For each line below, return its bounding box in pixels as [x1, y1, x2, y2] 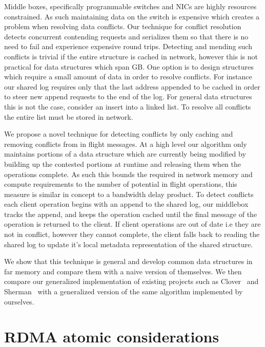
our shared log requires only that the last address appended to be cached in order [4, 81, 260, 92]
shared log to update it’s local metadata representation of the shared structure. [4, 238, 253, 249]
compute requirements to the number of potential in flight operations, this [4, 179, 237, 189]
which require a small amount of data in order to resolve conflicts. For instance [4, 71, 252, 82]
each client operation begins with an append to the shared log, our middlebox [4, 199, 249, 209]
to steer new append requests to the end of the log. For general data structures [4, 91, 252, 102]
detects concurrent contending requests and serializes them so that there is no [4, 31, 249, 41]
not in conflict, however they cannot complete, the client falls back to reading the [4, 229, 260, 240]
